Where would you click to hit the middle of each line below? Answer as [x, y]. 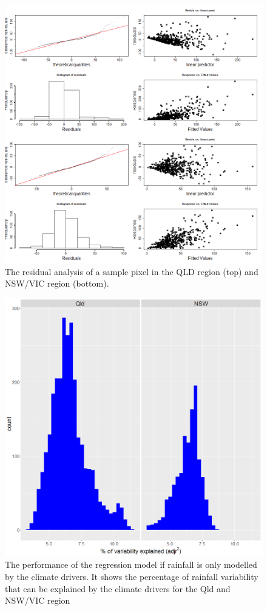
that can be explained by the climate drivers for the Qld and [118, 588]
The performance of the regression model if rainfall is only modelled [131, 564]
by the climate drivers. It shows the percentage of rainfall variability [132, 576]
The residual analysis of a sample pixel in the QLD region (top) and [132, 271]
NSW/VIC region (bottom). [57, 283]
